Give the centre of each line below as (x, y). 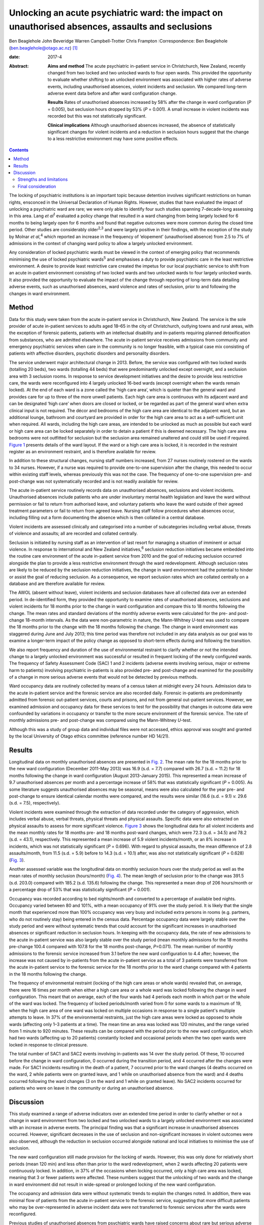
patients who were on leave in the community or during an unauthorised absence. (91, 1088)
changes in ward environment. (40, 294)
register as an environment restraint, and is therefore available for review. (83, 451)
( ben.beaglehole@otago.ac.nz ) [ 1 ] (43, 48)
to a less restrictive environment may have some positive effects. (113, 139)
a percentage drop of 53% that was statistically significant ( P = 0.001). (80, 890)
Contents (19, 150)
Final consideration (37, 186)
